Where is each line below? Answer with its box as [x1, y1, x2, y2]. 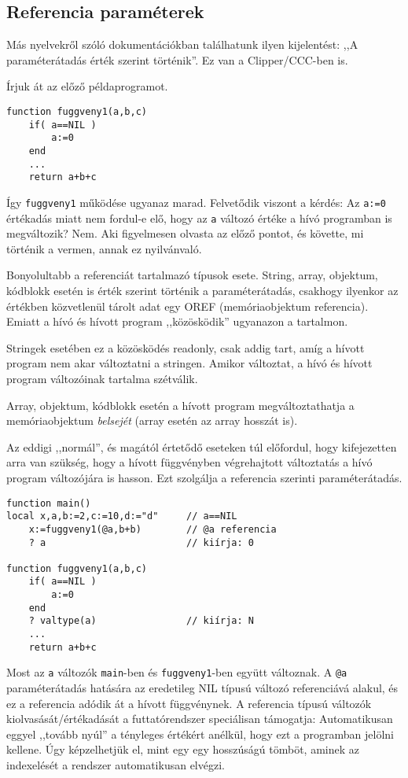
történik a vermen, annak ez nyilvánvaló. [6, 240, 202, 256]
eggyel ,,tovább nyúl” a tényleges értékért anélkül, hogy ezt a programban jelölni [6, 725, 394, 742]
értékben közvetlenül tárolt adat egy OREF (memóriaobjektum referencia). [6, 297, 369, 314]
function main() [6, 497, 91, 509]
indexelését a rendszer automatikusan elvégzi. [6, 757, 225, 773]
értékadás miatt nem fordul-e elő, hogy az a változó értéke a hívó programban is [6, 209, 392, 226]
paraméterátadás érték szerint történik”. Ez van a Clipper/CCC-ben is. [6, 51, 348, 68]
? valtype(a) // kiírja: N [28, 615, 254, 627]
